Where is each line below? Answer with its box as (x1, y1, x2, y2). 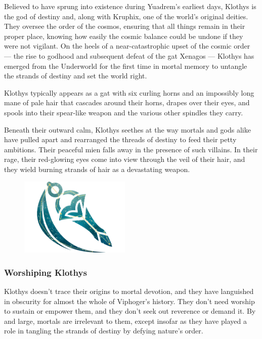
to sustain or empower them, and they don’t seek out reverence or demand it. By (4, 306, 256, 316)
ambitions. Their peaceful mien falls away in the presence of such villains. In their (4, 144, 258, 154)
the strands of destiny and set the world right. (4, 70, 147, 81)
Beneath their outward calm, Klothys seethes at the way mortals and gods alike (4, 124, 251, 135)
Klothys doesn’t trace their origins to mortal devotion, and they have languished (4, 285, 254, 296)
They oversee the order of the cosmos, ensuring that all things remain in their (4, 21, 245, 31)
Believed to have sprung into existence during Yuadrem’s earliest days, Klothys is (4, 1, 256, 11)
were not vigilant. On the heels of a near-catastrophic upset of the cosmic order (4, 40, 250, 51)
